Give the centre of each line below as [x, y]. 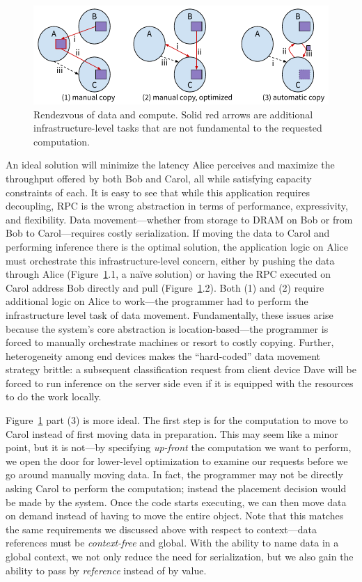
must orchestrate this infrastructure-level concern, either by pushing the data [170, 260]
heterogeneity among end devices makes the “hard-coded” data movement [163, 355]
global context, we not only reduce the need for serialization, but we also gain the [180, 556]
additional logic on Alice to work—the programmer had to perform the [157, 301]
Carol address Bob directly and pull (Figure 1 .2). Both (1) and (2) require [165, 287]
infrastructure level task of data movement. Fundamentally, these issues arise [170, 314]
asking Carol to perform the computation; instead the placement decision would [176, 488]
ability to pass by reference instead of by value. [106, 570]
